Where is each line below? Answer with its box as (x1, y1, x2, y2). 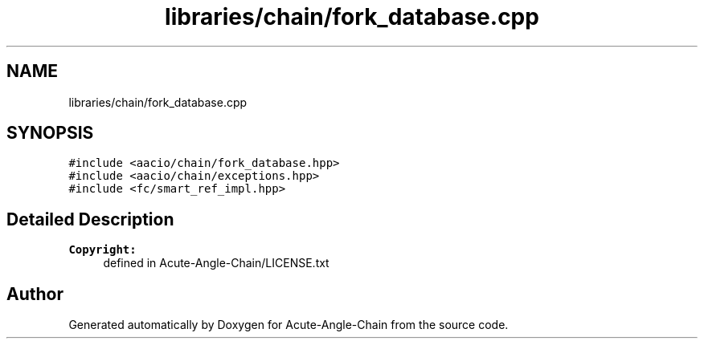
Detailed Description (6, 209, 174, 229)
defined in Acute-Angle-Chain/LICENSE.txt (103, 256, 329, 270)
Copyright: (68, 243, 137, 257)
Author (6, 283, 63, 304)
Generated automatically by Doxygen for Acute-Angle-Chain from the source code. (68, 318, 509, 332)
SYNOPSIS (6, 123, 94, 144)
